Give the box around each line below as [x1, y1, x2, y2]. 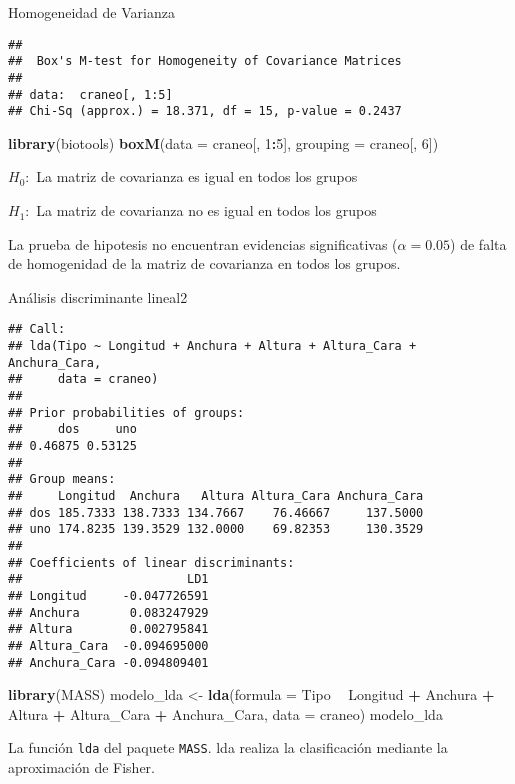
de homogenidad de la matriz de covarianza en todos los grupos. [8, 253, 401, 274]
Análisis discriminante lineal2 [8, 286, 188, 307]
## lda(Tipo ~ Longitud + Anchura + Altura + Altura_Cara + [8, 339, 417, 354]
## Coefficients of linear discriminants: [8, 555, 295, 570]
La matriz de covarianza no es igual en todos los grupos [36, 200, 377, 221]
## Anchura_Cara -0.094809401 [8, 655, 209, 670]
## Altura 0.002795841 [8, 622, 209, 637]
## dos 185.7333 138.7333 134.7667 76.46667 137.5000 [8, 505, 424, 520]
